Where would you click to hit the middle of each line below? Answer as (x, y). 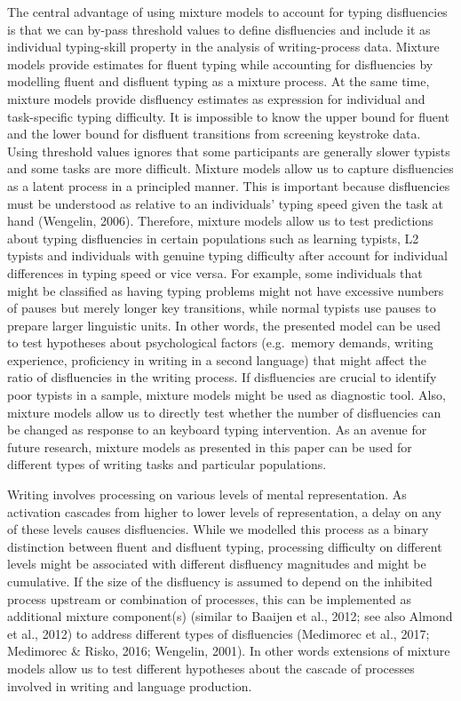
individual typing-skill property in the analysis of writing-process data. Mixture (223, 47)
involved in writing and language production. (130, 685)
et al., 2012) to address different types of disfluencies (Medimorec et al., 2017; (219, 633)
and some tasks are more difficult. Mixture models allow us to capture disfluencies (230, 168)
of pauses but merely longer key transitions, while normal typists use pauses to (222, 308)
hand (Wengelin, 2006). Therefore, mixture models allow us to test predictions (220, 221)
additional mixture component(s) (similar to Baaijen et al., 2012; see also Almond (230, 616)
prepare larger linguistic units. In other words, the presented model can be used (224, 325)
